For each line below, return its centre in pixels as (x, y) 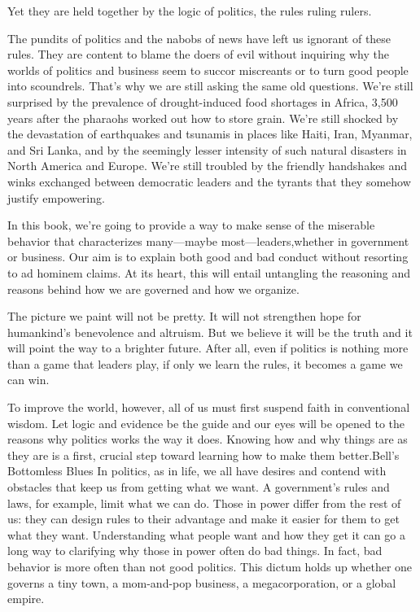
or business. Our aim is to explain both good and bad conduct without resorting (208, 257)
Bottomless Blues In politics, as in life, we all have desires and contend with (197, 471)
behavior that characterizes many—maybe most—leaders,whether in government (208, 240)
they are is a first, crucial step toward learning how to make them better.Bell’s (203, 455)
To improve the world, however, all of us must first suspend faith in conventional (209, 407)
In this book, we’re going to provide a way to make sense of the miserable (191, 225)
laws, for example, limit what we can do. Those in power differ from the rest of (204, 503)
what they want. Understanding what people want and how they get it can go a (206, 534)
